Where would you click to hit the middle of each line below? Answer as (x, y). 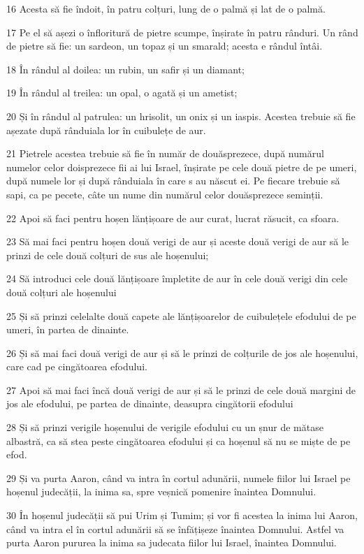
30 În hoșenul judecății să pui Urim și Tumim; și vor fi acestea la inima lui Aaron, (182, 515)
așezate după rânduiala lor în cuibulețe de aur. (106, 130)
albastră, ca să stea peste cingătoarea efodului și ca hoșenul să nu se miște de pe (179, 440)
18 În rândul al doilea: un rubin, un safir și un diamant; (126, 69)
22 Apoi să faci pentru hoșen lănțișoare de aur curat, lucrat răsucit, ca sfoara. (173, 218)
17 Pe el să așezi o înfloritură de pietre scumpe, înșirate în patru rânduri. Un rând (182, 32)
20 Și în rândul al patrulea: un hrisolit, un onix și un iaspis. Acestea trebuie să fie (181, 116)
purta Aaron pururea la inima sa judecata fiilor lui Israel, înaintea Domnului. (172, 542)
